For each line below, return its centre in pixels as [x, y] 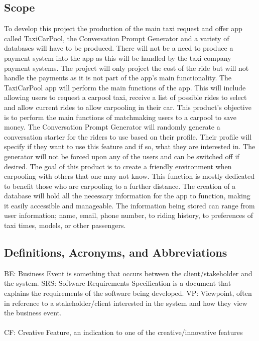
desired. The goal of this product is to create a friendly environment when [118, 166]
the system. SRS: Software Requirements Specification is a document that [118, 283]
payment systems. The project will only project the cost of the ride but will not [126, 68]
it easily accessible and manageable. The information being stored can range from [129, 205]
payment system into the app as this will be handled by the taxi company [118, 58]
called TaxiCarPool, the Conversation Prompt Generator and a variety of [117, 38]
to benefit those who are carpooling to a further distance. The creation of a [120, 186]
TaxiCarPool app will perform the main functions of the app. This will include [125, 87]
